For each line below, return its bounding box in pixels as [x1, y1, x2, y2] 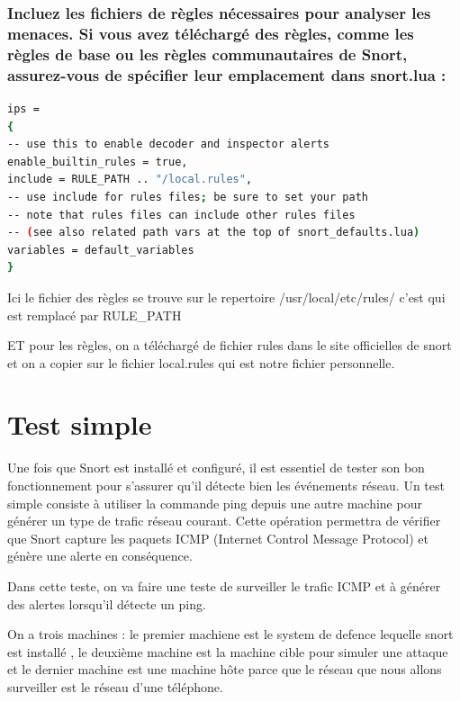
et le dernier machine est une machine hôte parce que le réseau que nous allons [7, 660, 442, 679]
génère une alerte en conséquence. [7, 546, 193, 565]
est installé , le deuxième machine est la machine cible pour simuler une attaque [7, 642, 448, 661]
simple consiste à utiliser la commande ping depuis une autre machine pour [7, 493, 422, 512]
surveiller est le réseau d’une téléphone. [7, 677, 223, 696]
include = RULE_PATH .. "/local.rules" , [7, 173, 253, 186]
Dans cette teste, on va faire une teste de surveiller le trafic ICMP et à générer [7, 576, 441, 595]
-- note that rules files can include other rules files [7, 208, 356, 221]
